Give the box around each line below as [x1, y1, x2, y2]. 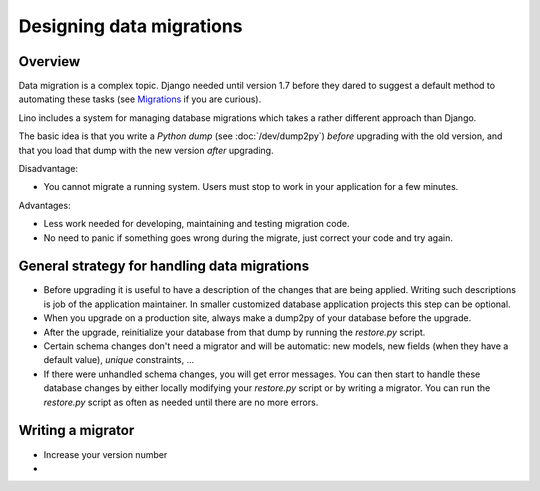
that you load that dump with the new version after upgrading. [18, 144, 274, 156]
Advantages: [18, 199, 71, 211]
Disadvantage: [18, 163, 79, 175]
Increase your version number [43, 448, 168, 460]
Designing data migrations [18, 15, 244, 37]
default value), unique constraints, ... [43, 354, 195, 366]
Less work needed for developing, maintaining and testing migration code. [43, 218, 350, 230]
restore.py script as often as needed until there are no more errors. [43, 396, 319, 408]
